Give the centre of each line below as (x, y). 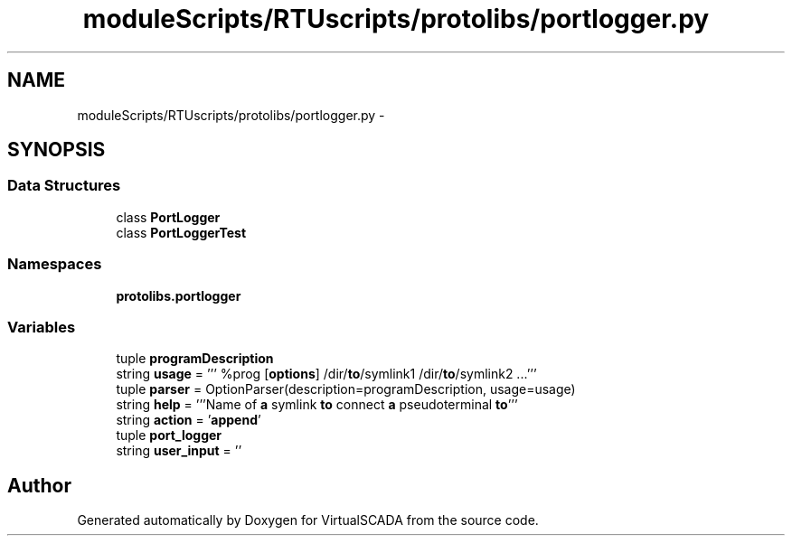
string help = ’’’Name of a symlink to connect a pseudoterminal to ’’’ (317, 405)
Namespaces (55, 264)
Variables (42, 327)
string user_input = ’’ (179, 451)
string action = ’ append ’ (189, 420)
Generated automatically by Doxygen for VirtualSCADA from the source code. (308, 520)
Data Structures (64, 186)
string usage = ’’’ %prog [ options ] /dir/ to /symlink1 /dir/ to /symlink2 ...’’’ (326, 374)
